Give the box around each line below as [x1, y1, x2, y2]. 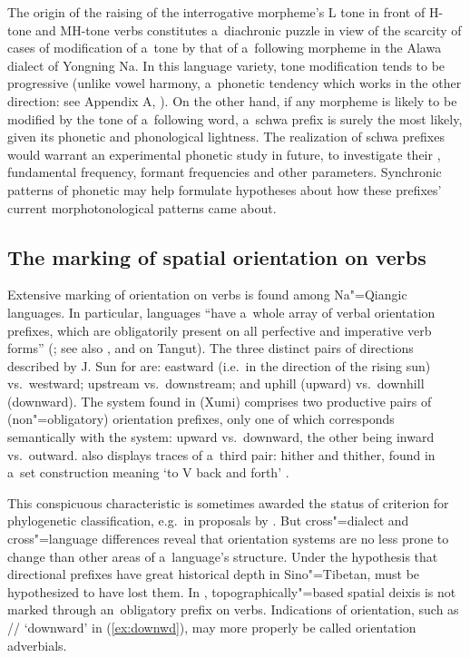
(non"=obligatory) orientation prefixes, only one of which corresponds [7, 409, 395, 428]
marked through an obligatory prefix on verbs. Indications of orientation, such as [7, 600, 459, 619]
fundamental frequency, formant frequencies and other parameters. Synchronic [7, 162, 442, 182]
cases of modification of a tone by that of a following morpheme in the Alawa [7, 38, 442, 57]
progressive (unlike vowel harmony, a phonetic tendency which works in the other [7, 74, 462, 93]
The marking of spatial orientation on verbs [7, 242, 426, 270]
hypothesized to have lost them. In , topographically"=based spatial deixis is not [7, 582, 456, 601]
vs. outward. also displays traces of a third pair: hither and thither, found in [7, 445, 436, 464]
